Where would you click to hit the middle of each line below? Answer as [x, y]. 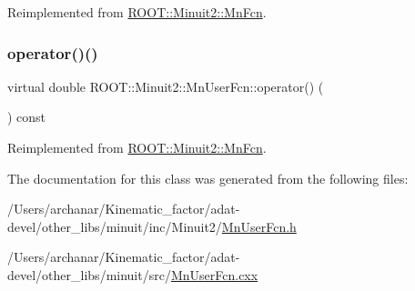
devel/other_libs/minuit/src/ [89, 274]
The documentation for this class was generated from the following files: [208, 178]
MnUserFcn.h [259, 226]
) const [27, 117]
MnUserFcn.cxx [214, 274]
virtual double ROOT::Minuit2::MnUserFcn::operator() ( [166, 86]
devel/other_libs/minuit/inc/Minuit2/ [115, 226]
